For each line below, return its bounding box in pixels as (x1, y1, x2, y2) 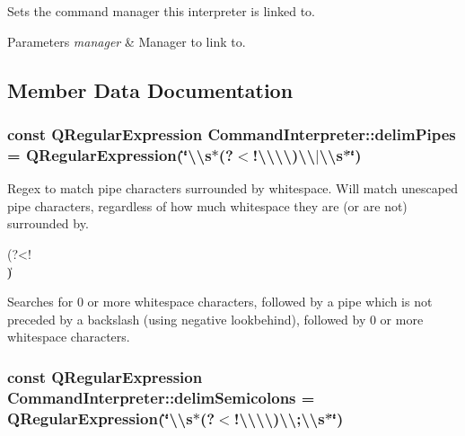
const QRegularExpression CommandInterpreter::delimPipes (7, 122, 456, 145)
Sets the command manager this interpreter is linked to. (7, 2, 315, 20)
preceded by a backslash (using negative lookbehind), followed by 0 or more (7, 309, 424, 328)
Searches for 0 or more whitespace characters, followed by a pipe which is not (7, 292, 433, 311)
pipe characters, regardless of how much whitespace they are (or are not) (7, 196, 408, 215)
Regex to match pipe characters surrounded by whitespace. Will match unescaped (7, 179, 458, 198)
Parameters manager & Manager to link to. (7, 31, 246, 50)
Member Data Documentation (7, 76, 294, 103)
